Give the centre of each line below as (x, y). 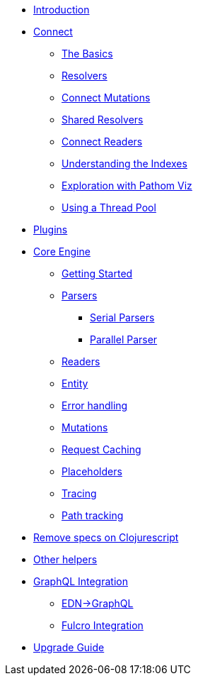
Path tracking (93, 515)
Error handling (95, 405)
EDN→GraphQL (98, 603)
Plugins (51, 229)
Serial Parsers (122, 317)
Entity (75, 383)
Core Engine (62, 251)
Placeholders (92, 471)
